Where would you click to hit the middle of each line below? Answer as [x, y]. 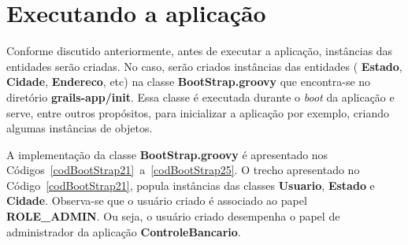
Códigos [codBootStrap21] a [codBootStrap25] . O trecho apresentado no [183, 170]
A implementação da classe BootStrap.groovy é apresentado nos [167, 154]
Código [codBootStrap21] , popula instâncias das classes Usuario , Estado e [191, 185]
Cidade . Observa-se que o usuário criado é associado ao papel [157, 200]
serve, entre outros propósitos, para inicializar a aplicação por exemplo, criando [198, 112]
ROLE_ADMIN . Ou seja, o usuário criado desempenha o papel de [173, 216]
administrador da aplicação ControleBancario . [124, 231]
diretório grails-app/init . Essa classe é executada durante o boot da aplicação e [200, 97]
